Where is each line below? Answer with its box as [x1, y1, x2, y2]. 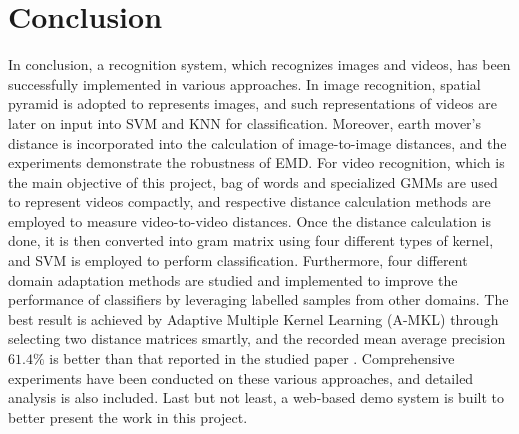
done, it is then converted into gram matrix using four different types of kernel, [8, 230, 494, 251]
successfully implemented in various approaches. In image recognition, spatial [8, 73, 481, 94]
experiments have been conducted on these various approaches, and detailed [8, 367, 474, 388]
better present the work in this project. [8, 406, 248, 427]
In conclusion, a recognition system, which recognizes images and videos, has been [8, 54, 511, 75]
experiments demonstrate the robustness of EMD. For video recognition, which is [8, 152, 505, 173]
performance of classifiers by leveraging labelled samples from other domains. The [8, 289, 509, 310]
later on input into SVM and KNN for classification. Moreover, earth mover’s [8, 112, 481, 133]
